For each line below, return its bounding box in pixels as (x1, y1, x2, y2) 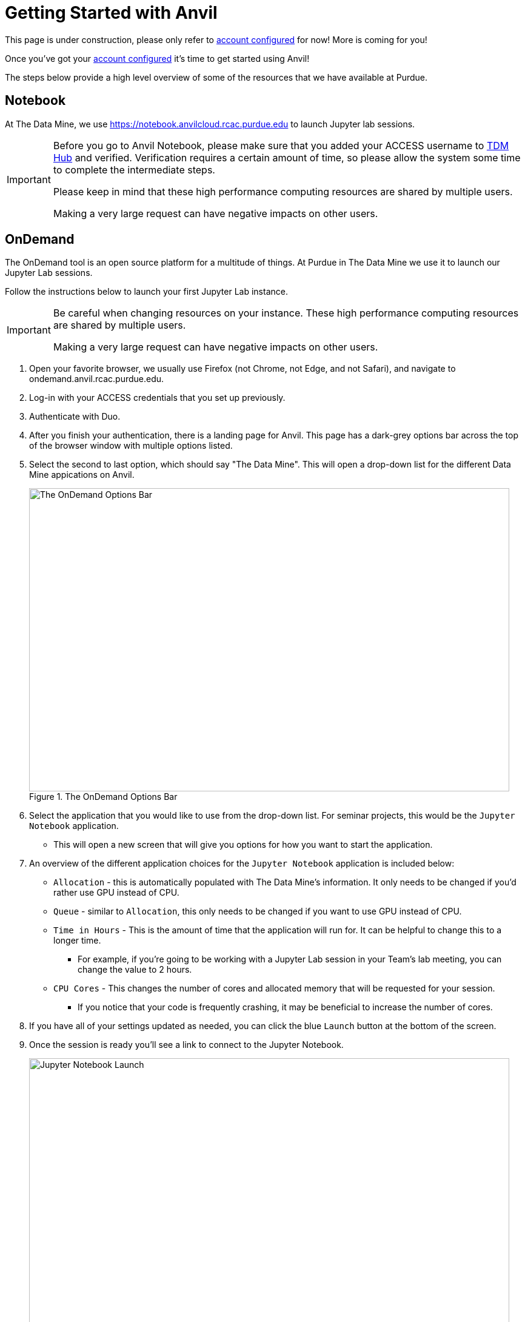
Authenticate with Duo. (29, 411, 121, 422)
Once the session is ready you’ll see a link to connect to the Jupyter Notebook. (29, 1039, 344, 1050)
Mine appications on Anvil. (29, 469, 135, 480)
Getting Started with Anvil (5, 2, 218, 23)
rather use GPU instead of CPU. (53, 887, 179, 898)
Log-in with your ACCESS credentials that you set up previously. (29, 392, 286, 403)
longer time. (53, 935, 101, 946)
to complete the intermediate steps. (53, 163, 215, 176)
